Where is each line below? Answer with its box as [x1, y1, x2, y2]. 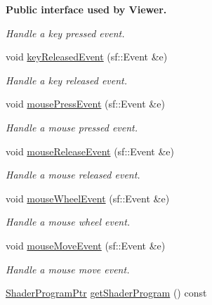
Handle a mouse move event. [6, 261, 130, 276]
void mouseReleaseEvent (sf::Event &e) [6, 143, 174, 158]
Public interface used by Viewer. [6, 2, 167, 16]
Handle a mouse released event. [6, 167, 140, 182]
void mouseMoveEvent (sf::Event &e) [6, 238, 166, 252]
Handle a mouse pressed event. [6, 119, 138, 134]
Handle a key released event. [6, 72, 128, 87]
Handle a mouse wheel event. [6, 214, 131, 229]
